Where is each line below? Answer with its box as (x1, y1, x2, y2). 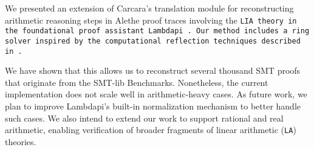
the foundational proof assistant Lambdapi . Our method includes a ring (5, 27, 310, 36)
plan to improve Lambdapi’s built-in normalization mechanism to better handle (5, 100, 301, 112)
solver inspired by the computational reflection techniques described (5, 36, 301, 45)
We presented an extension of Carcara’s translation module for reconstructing (5, 2, 294, 14)
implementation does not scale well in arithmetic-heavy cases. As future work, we (5, 88, 307, 100)
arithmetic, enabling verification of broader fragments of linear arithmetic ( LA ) (5, 123, 296, 136)
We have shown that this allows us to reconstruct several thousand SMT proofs (5, 64, 301, 77)
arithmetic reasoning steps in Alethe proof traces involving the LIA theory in (5, 13, 297, 26)
